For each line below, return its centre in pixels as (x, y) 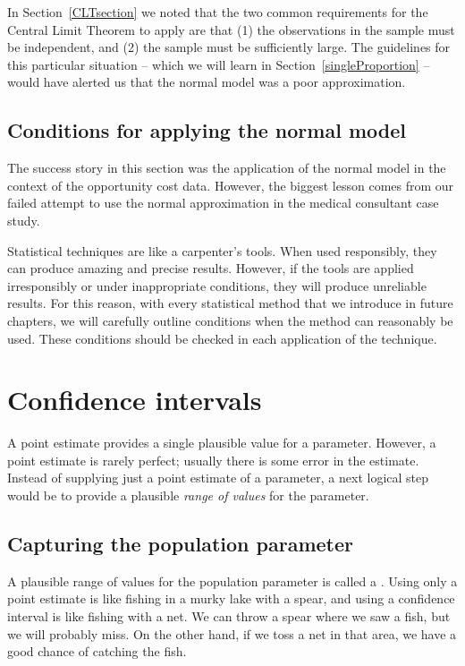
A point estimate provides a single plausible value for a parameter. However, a (222, 443)
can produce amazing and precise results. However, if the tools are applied (211, 268)
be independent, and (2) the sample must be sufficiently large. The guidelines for (229, 47)
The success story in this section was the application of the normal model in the (227, 168)
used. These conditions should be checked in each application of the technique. (222, 338)
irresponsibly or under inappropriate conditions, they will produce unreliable (217, 285)
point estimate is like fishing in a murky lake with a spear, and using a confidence (231, 598)
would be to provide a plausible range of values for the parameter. (188, 495)
